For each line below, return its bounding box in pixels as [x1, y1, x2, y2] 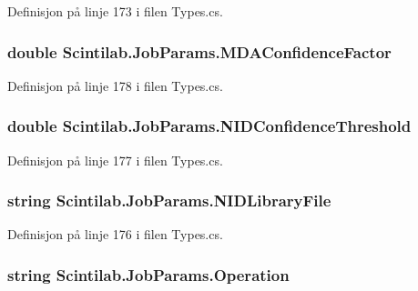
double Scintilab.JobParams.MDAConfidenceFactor [7, 40, 392, 63]
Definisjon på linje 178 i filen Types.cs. [7, 75, 223, 95]
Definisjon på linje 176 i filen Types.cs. [7, 225, 223, 244]
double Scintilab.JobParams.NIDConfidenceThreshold [7, 115, 412, 137]
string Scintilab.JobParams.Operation [7, 263, 290, 286]
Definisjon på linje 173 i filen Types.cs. [7, 2, 223, 20]
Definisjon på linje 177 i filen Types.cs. [7, 150, 223, 169]
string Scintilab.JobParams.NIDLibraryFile [7, 189, 331, 212]
